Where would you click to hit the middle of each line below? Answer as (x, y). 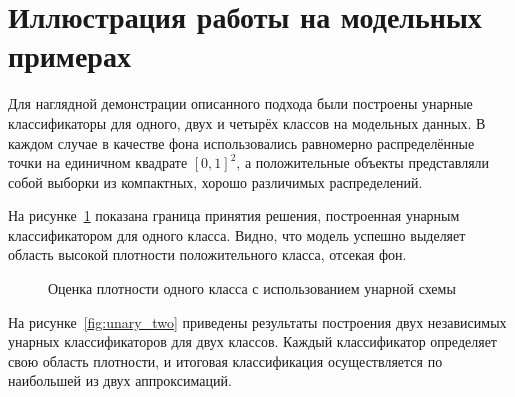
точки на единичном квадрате (98, 162)
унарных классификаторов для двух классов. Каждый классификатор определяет (252, 341)
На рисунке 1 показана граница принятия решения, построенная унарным (234, 215)
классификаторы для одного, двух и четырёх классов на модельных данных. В (247, 122)
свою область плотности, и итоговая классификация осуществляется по (225, 360)
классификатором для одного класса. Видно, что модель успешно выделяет (237, 234)
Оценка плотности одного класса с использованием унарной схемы (252, 288)
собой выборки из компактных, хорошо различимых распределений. (215, 181)
